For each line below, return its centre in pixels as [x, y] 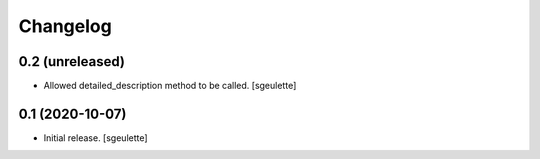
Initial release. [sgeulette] [96, 137]
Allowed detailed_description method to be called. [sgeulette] [170, 86]
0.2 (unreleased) [71, 61]
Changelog [65, 26]
